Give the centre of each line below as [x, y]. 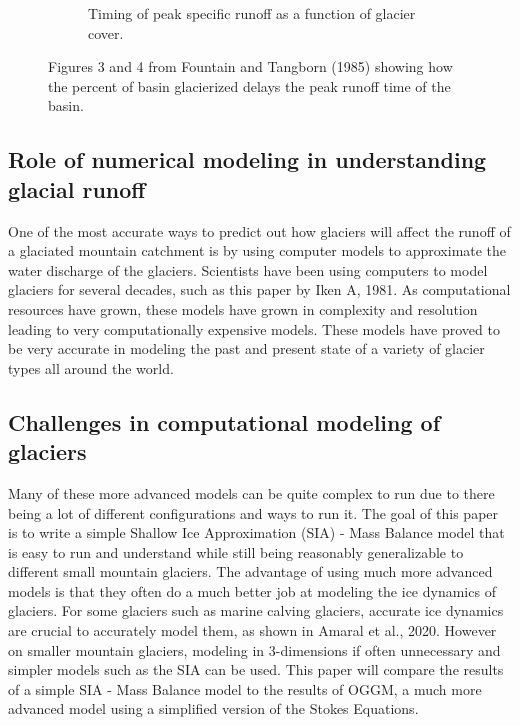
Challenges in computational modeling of [224, 421]
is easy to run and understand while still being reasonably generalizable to [236, 551]
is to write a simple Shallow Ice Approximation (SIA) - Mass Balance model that [256, 532]
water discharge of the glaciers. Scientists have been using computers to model [248, 269]
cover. [106, 32]
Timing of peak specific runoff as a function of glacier [252, 13]
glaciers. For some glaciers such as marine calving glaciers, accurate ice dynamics [256, 610]
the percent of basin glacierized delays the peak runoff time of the [249, 85]
